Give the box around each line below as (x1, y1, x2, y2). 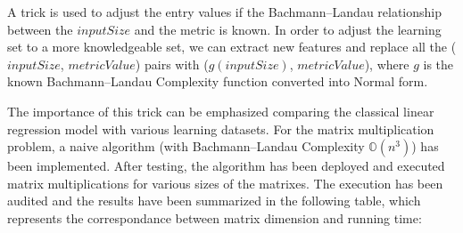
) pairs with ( (135, 54, 209, 73)
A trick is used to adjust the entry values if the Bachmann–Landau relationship (7, 3, 442, 20)
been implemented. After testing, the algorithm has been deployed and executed (7, 157, 445, 175)
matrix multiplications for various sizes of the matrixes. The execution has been (7, 173, 443, 192)
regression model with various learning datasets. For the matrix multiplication (7, 119, 434, 138)
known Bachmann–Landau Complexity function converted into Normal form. (7, 72, 428, 91)
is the (423, 54, 454, 73)
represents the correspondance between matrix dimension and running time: (7, 208, 422, 227)
